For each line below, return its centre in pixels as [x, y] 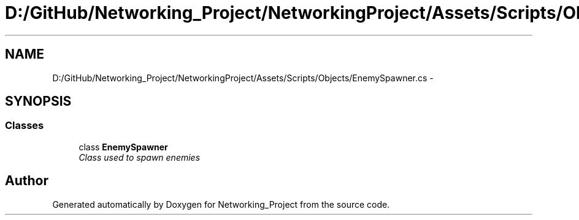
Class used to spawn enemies [140, 157]
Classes [25, 126]
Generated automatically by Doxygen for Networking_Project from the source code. [221, 204]
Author [27, 181]
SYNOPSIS [38, 101]
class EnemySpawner [123, 147]
